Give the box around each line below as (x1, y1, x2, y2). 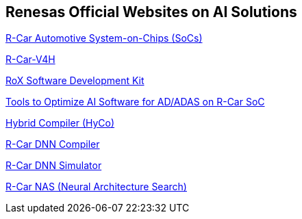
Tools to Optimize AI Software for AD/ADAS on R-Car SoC (5, 96, 265, 108)
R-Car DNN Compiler (5, 138, 100, 151)
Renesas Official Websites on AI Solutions (5, 3, 297, 21)
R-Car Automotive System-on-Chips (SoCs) (5, 32, 203, 44)
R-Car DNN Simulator (5, 159, 102, 172)
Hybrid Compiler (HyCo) (5, 117, 115, 129)
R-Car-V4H (5, 53, 55, 66)
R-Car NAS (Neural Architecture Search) (5, 181, 187, 193)
